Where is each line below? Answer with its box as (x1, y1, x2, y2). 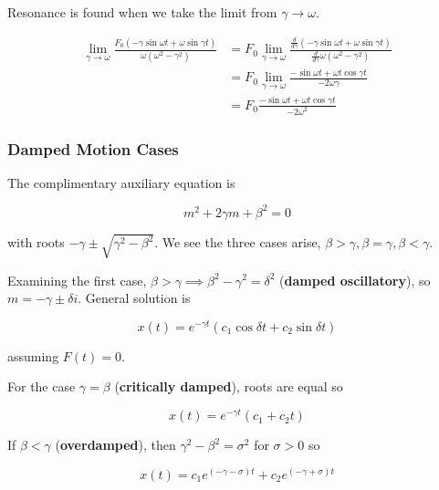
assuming (7, 346, 59, 365)
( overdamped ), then (55, 435, 176, 454)
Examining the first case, (7, 270, 147, 289)
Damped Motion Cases (7, 137, 179, 160)
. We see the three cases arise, (154, 233, 321, 252)
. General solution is (78, 288, 191, 308)
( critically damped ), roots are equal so (114, 377, 343, 396)
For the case (7, 377, 76, 396)
